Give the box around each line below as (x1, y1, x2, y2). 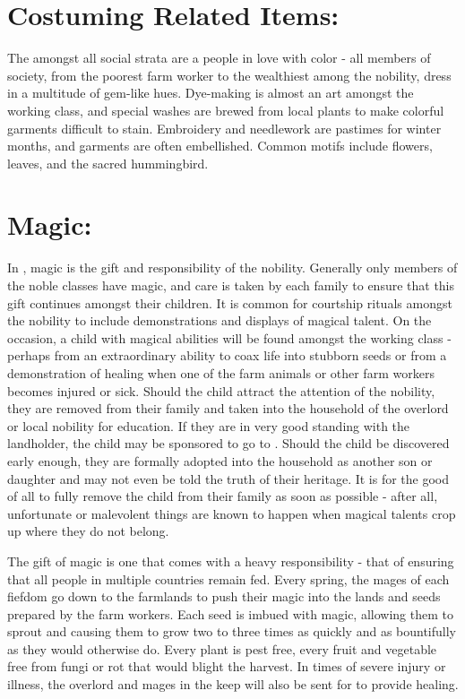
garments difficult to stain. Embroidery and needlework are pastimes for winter (7, 118, 442, 137)
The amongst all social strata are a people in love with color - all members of (7, 48, 431, 67)
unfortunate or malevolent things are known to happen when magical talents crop (7, 504, 456, 522)
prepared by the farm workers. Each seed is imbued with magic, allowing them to (7, 604, 453, 623)
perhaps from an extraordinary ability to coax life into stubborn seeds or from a (7, 346, 447, 365)
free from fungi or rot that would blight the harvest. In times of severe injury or (7, 657, 446, 676)
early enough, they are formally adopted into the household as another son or (7, 451, 433, 470)
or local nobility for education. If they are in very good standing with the (7, 416, 410, 435)
